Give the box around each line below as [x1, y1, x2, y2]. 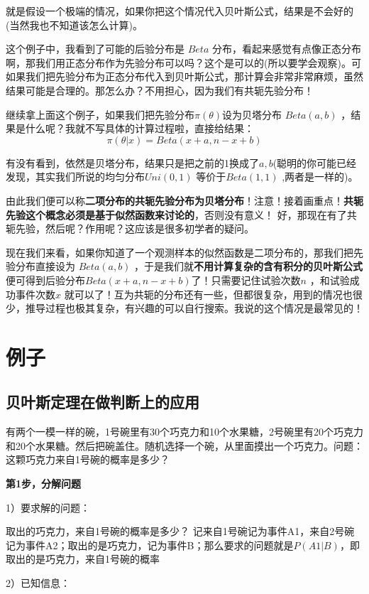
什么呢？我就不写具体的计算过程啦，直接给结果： [25, 121, 254, 136]
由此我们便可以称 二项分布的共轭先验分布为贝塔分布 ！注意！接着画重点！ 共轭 [6, 193, 363, 207]
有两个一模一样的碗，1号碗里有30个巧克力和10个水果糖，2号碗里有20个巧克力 [6, 424, 363, 439]
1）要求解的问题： [6, 499, 90, 514]
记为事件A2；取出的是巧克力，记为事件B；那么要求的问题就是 [6, 537, 294, 552]
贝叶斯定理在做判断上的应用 [6, 391, 199, 413]
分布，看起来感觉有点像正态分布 [211, 41, 361, 56]
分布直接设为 [15, 259, 75, 274]
